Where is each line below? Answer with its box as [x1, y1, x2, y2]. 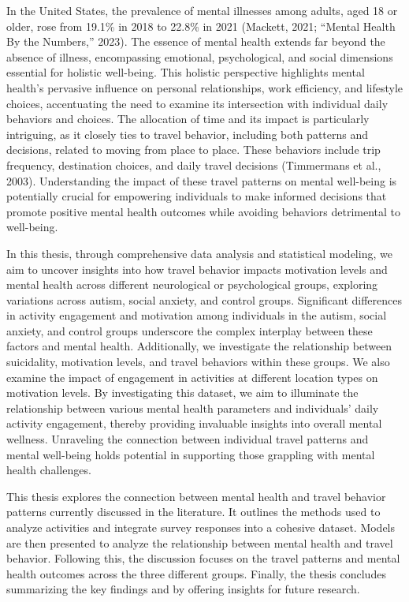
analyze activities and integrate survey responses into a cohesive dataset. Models [6, 519, 396, 535]
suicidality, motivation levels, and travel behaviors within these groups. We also [6, 353, 390, 370]
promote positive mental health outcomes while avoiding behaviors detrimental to [6, 203, 401, 219]
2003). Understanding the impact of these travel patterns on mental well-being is [6, 172, 397, 189]
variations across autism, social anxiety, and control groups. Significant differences [6, 291, 403, 308]
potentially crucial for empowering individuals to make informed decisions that [6, 188, 387, 204]
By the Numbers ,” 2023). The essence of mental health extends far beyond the [6, 33, 385, 50]
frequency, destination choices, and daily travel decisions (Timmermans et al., [6, 156, 381, 173]
